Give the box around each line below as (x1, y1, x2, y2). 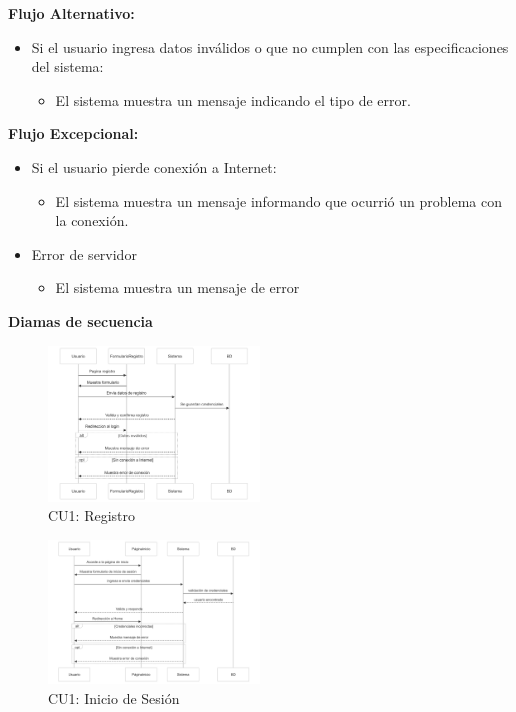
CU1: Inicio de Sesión (48, 687, 180, 708)
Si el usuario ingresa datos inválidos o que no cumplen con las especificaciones (31, 36, 509, 57)
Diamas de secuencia (8, 310, 153, 331)
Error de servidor (31, 243, 137, 264)
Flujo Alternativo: (8, 3, 135, 23)
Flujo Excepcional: (8, 123, 139, 144)
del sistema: (31, 56, 104, 77)
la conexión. (55, 210, 129, 231)
